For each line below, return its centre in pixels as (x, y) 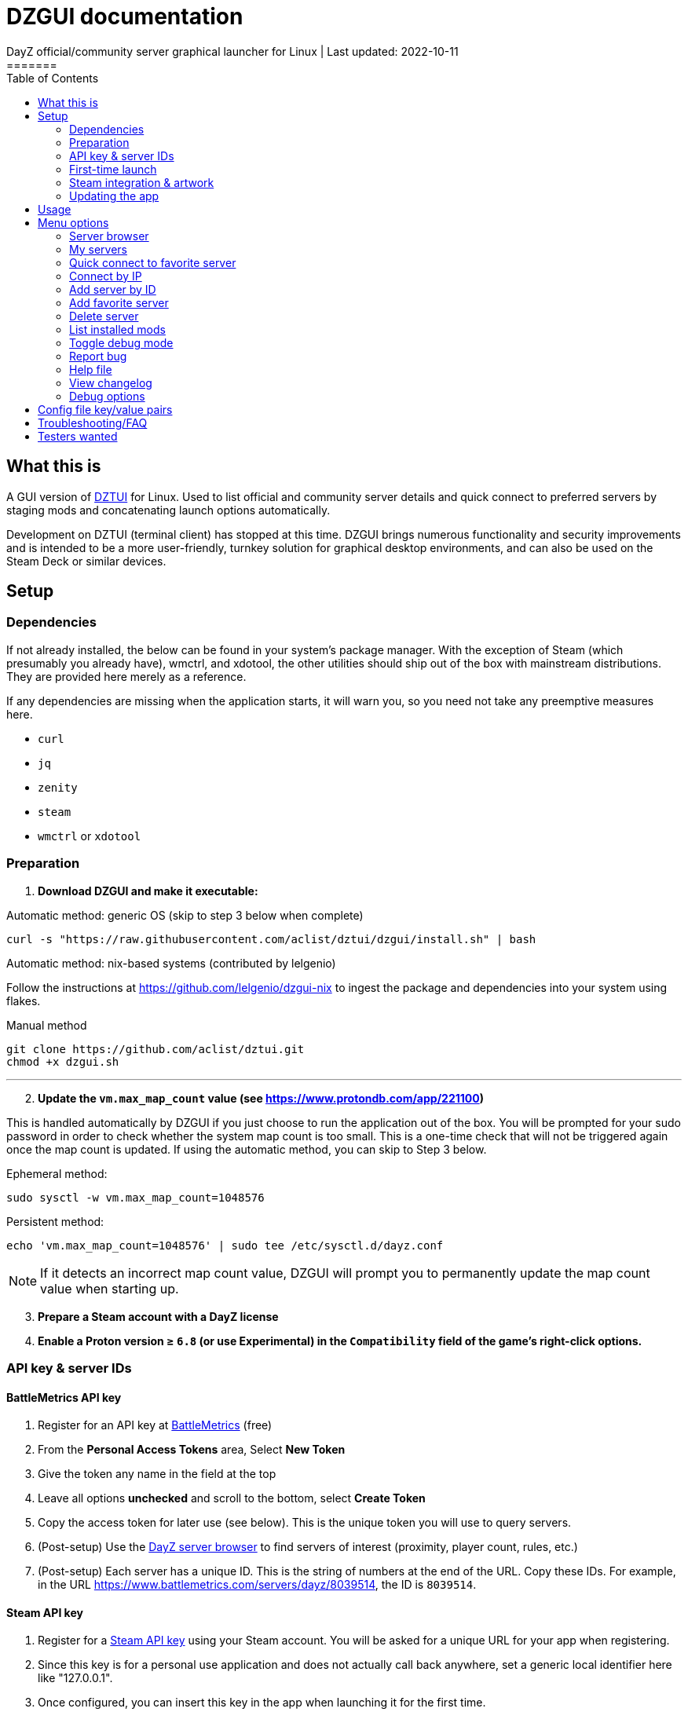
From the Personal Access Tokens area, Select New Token (192, 1450)
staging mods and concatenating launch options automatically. (168, 510)
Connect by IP (106, 276)
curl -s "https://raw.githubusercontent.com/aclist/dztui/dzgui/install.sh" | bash (271, 939)
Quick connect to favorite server (153, 262)
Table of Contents (53, 78)
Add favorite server (119, 302)
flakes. (24, 1000)
